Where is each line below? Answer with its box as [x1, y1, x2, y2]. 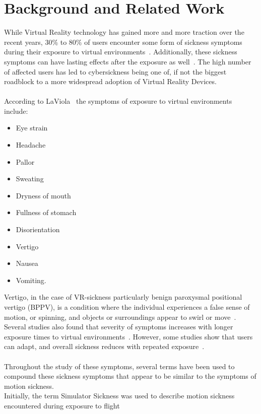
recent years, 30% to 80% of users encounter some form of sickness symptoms [4, 36, 242, 47]
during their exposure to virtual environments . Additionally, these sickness [4, 46, 237, 57]
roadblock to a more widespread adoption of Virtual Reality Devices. [4, 76, 217, 87]
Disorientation [16, 224, 60, 235]
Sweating [16, 173, 44, 184]
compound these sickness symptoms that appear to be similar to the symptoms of [4, 371, 256, 381]
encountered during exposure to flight [4, 400, 120, 410]
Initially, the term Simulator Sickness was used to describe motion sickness [4, 390, 235, 401]
